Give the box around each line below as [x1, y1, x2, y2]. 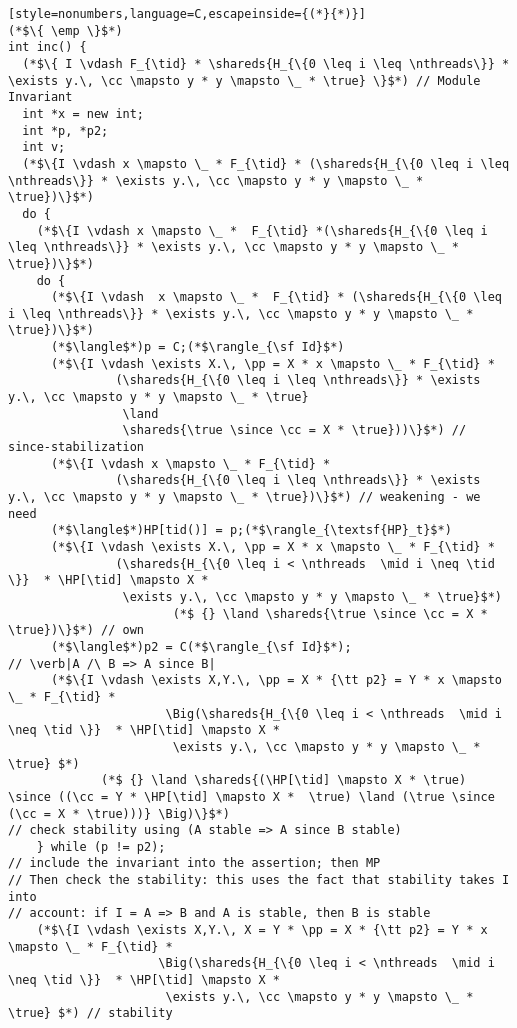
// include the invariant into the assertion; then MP [8, 856, 381, 871]
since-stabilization [8, 440, 145, 455]
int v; [22, 140, 66, 155]
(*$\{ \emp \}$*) [8, 23, 123, 38]
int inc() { [8, 40, 87, 55]
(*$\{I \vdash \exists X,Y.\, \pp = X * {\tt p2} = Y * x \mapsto [50, 673, 502, 688]
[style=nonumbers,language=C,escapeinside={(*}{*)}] [8, 7, 366, 21]
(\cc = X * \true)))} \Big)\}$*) [8, 806, 230, 821]
